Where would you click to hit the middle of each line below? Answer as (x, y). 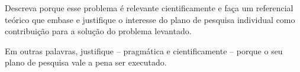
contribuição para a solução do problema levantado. (98, 31)
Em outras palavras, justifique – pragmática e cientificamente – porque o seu (144, 50)
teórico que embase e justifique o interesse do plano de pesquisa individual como (150, 19)
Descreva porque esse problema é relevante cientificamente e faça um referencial (149, 8)
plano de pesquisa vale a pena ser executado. (86, 62)
